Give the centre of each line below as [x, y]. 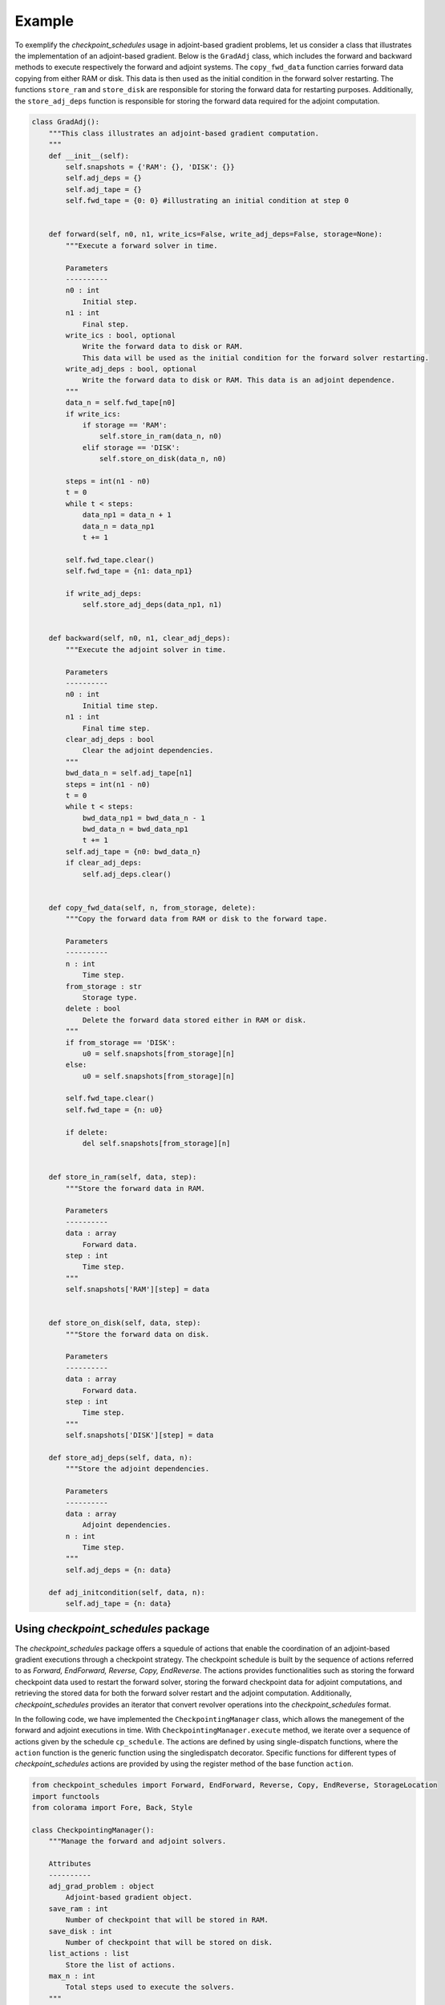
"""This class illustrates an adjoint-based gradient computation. [184, 133]
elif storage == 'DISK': [131, 448]
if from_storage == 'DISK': [121, 1042]
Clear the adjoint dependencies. [148, 751]
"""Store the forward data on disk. [138, 1334]
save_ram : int [78, 1908]
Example [44, 21]
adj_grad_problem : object [102, 1886]
